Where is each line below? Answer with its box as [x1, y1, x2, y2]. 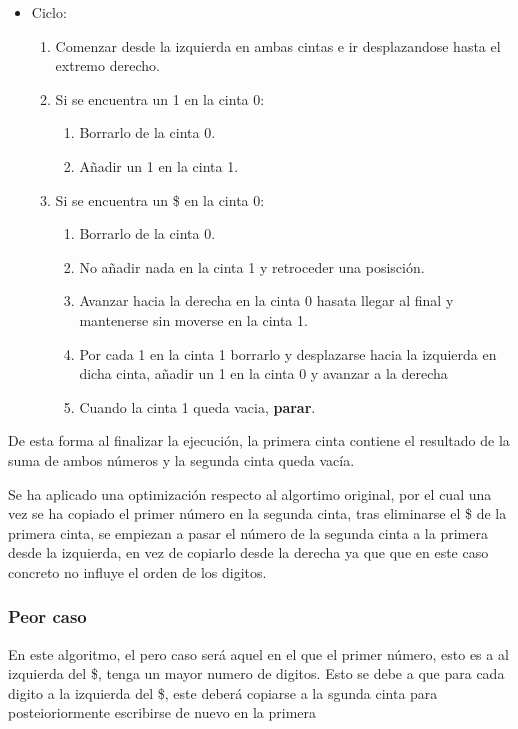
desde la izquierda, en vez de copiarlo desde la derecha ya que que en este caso [8, 542, 489, 563]
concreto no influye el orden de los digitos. [8, 561, 267, 582]
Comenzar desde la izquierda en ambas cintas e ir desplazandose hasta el [55, 35, 501, 56]
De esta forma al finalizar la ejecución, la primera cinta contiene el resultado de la [8, 430, 510, 451]
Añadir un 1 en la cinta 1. [79, 155, 239, 176]
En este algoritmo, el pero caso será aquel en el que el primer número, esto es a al [8, 643, 509, 664]
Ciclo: [31, 2, 67, 22]
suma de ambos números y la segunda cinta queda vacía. [8, 449, 355, 470]
